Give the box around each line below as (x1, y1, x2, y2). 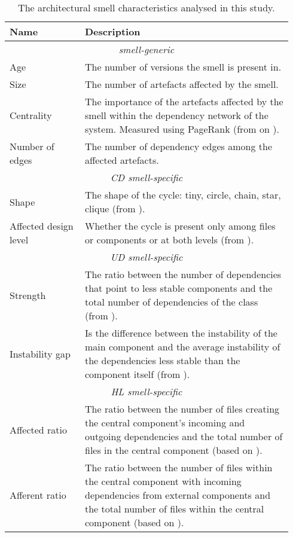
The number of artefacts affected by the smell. (85, 77, 279, 91)
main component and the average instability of (85, 340, 280, 353)
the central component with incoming (85, 474, 242, 488)
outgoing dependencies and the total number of (85, 429, 283, 443)
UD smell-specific (110, 250, 183, 264)
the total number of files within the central (85, 502, 264, 515)
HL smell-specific (111, 385, 182, 398)
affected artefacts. (85, 153, 159, 167)
